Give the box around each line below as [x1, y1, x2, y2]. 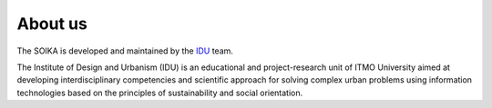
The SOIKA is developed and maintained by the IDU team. [16, 45, 234, 56]
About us [16, 14, 88, 34]
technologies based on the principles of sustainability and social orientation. [16, 87, 303, 98]
